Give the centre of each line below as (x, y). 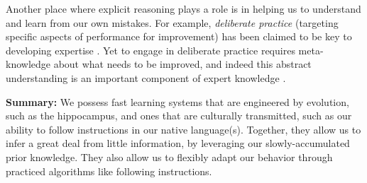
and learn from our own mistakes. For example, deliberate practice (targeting (172, 22)
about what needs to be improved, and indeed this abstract (182, 64)
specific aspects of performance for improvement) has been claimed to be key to (179, 36)
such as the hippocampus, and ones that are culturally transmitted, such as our (179, 116)
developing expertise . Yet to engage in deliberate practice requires (150, 50)
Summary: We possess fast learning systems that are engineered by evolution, (177, 101)
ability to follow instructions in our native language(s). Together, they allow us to (183, 129)
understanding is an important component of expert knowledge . (146, 77)
